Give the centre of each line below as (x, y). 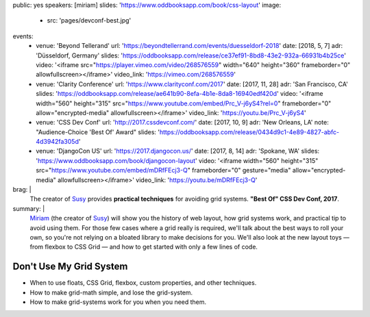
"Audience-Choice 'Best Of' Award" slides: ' (98, 132)
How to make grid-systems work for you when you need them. (118, 302)
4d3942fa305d (57, 142)
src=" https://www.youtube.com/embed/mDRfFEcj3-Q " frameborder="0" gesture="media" (163, 170)
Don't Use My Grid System (70, 267)
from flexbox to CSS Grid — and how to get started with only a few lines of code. (144, 247)
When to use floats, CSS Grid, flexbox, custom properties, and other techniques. (143, 283)
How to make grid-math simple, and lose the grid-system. (111, 292)
